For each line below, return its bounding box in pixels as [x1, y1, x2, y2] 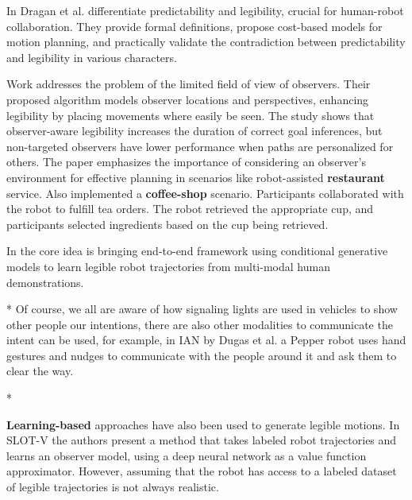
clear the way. [6, 362, 74, 379]
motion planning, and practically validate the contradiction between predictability [6, 33, 406, 50]
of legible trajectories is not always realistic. [6, 479, 219, 495]
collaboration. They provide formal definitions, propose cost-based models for [6, 17, 383, 34]
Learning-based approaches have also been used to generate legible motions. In [6, 416, 400, 432]
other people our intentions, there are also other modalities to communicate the [6, 316, 393, 332]
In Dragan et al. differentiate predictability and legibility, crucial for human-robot [6, 2, 404, 18]
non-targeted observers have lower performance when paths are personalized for [6, 138, 394, 154]
